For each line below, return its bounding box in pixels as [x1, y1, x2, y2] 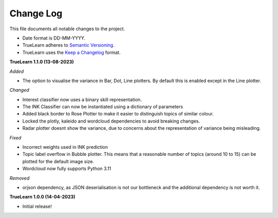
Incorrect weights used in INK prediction [22, 144, 108, 150]
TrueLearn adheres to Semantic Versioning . [22, 42, 115, 48]
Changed [9, 87, 29, 93]
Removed [9, 175, 30, 181]
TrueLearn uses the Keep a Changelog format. [22, 49, 121, 55]
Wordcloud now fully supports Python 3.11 [22, 166, 112, 172]
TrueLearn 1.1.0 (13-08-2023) [9, 59, 74, 65]
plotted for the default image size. [22, 158, 95, 164]
